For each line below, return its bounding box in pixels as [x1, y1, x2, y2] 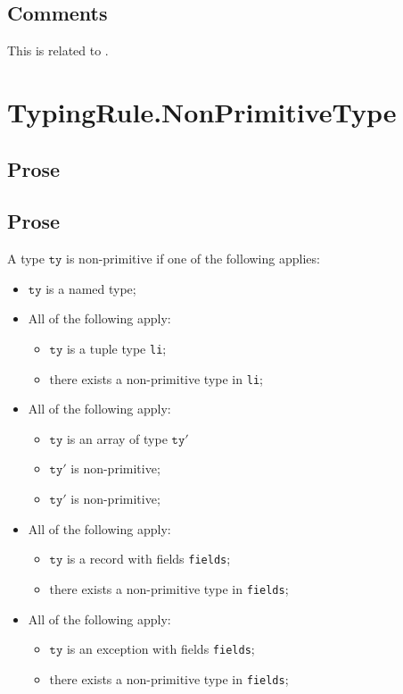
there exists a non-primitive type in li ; [49, 369, 263, 388]
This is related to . [7, 41, 109, 60]
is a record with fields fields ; [66, 549, 231, 568]
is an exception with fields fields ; [66, 640, 255, 658]
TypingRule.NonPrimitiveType [7, 93, 397, 130]
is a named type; [45, 279, 136, 297]
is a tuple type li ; [66, 339, 167, 357]
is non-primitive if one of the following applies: [66, 249, 320, 268]
